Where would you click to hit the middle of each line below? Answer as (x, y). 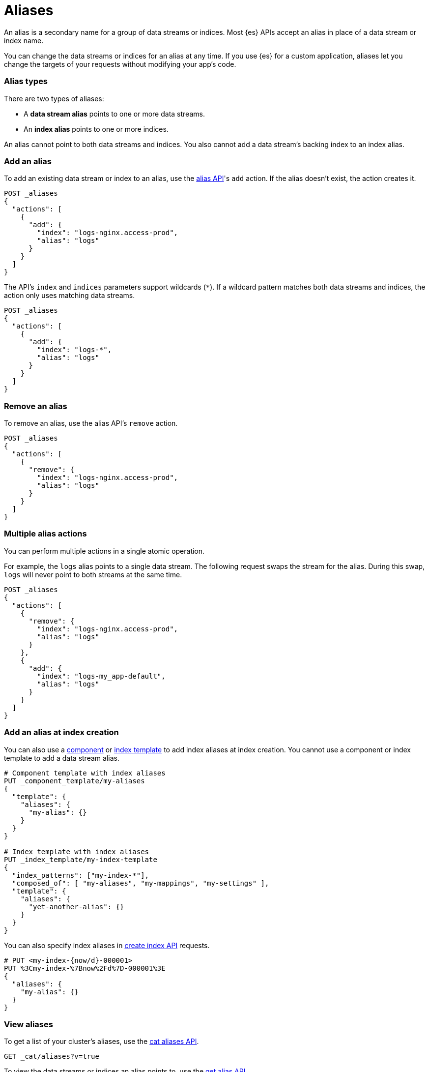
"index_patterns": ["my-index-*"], (81, 875)
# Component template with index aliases (85, 773)
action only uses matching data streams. (70, 296)
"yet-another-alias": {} (76, 907)
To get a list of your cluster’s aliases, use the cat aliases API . (101, 1042)
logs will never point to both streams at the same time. (93, 574)
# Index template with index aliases (77, 851)
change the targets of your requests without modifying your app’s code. (120, 64)
